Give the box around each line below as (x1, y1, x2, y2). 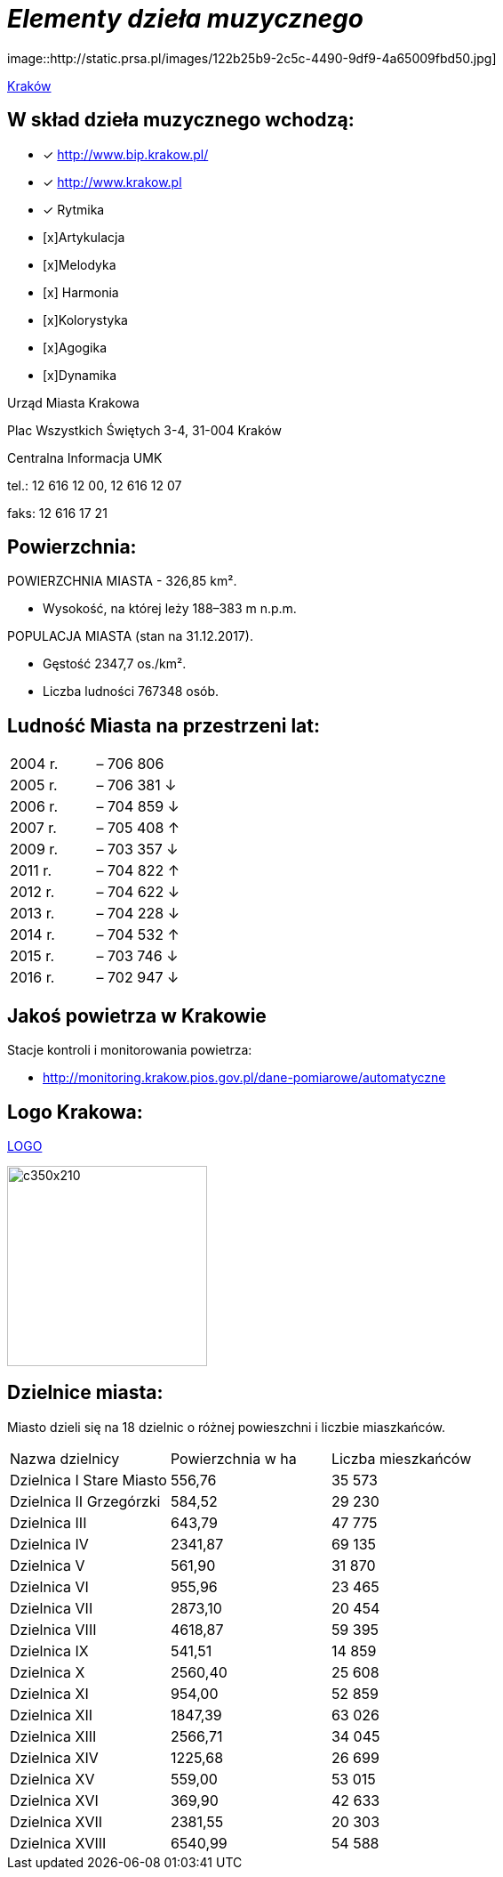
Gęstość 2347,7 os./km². (43, 656, 187, 672)
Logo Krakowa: (7, 1100, 143, 1123)
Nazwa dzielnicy (10, 1449, 120, 1468)
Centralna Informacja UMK (7, 449, 163, 465)
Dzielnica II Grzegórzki (10, 1492, 161, 1510)
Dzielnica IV (10, 1534, 89, 1553)
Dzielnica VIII (10, 1620, 97, 1638)
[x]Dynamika (43, 367, 117, 383)
